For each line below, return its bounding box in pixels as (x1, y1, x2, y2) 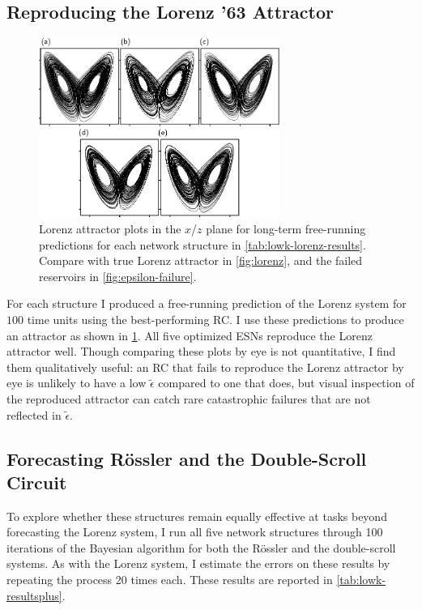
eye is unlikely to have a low (6, 374, 147, 391)
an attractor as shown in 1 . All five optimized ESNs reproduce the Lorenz (6, 326, 373, 343)
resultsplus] (6, 587, 62, 604)
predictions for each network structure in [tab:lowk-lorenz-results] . (39, 236, 366, 253)
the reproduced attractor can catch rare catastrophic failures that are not (6, 390, 371, 407)
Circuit (6, 469, 67, 494)
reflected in (6, 406, 62, 423)
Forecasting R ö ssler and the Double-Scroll (6, 446, 367, 471)
